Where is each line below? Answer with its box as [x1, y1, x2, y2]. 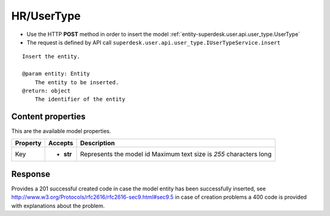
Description [80, 139, 116, 147]
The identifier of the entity [34, 96, 125, 103]
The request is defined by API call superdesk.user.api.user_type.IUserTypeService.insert [26, 38, 280, 46]
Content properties [11, 112, 86, 122]
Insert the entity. [22, 53, 81, 60]
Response [11, 169, 51, 179]
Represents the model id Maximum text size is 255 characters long [80, 149, 272, 158]
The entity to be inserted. [34, 79, 119, 85]
